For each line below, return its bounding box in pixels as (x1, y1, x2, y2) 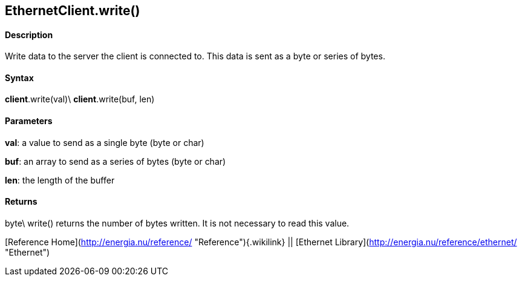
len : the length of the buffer (5, 174, 115, 185)
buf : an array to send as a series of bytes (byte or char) (5, 156, 226, 167)
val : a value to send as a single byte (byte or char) (5, 137, 204, 148)
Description (5, 29, 53, 40)
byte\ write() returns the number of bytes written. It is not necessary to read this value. (5, 217, 350, 228)
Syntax (5, 72, 34, 83)
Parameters (5, 116, 53, 127)
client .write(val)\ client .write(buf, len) (5, 94, 155, 105)
